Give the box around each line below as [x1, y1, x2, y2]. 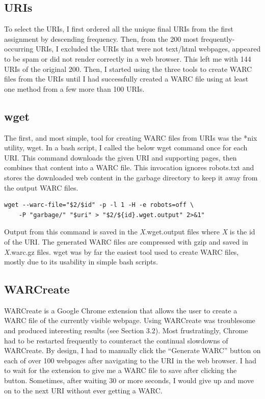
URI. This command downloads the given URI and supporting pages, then [4, 152, 237, 163]
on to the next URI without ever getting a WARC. [4, 385, 163, 395]
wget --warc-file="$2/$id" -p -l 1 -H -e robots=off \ [4, 201, 194, 209]
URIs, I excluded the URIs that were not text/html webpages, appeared [35, 43, 261, 54]
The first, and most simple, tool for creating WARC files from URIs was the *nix [4, 132, 257, 143]
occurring [4, 43, 34, 54]
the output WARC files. [4, 182, 78, 193]
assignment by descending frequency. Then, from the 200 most [4, 33, 199, 44]
